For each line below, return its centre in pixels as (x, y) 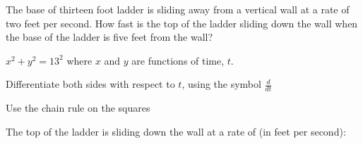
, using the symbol (221, 84)
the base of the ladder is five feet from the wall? (109, 37)
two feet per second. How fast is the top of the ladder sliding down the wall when (182, 23)
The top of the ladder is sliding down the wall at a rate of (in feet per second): (176, 131)
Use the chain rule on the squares (78, 108)
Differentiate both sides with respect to (90, 84)
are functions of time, (178, 60)
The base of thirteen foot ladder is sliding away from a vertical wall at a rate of (178, 9)
